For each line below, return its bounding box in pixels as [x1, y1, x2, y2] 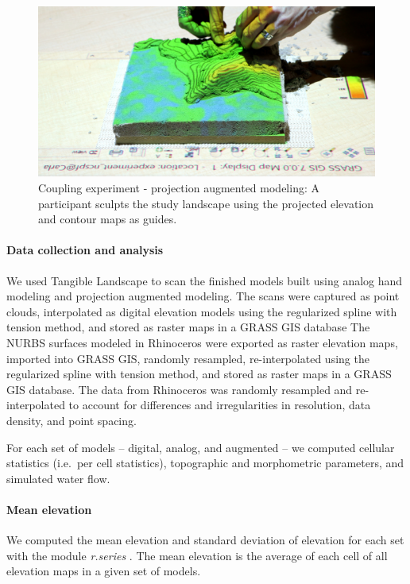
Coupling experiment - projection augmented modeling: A [38, 180, 319, 196]
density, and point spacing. [6, 412, 137, 428]
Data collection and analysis [6, 242, 164, 258]
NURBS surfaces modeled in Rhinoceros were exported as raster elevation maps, [6, 335, 398, 351]
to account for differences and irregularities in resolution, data [68, 396, 371, 413]
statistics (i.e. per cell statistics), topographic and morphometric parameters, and [6, 454, 404, 471]
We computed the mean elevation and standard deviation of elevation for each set [6, 532, 404, 548]
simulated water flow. [6, 470, 110, 486]
